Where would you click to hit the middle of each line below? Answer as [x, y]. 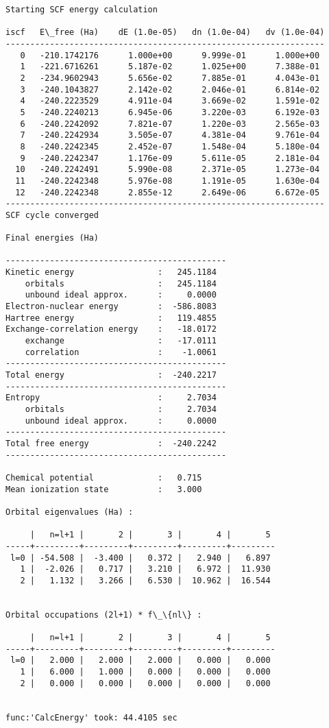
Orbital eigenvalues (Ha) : [70, 512]
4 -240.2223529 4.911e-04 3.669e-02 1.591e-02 [170, 101]
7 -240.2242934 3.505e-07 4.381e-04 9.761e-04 [170, 135]
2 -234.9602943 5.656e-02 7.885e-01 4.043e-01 [170, 78]
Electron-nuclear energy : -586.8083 [111, 307]
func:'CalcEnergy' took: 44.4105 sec [92, 717]
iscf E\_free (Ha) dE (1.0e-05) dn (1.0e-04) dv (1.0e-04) [165, 33]
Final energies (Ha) [52, 238]
